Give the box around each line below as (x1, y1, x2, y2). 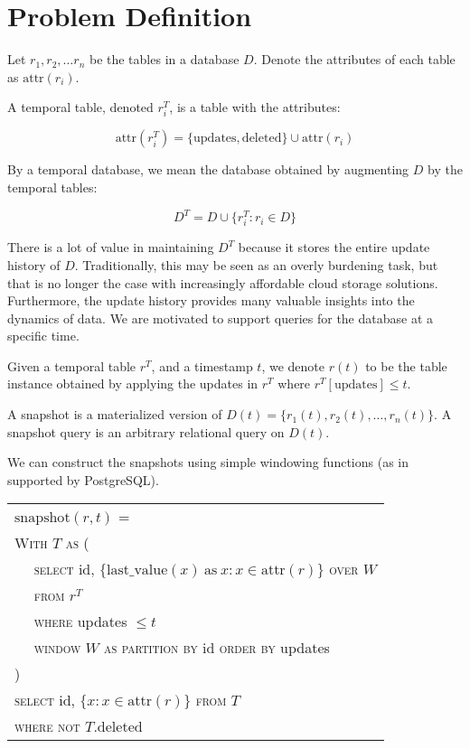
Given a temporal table (7, 356, 136, 375)
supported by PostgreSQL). (7, 470, 159, 489)
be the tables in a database (89, 50, 240, 69)
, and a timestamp (151, 356, 253, 375)
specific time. (7, 326, 80, 345)
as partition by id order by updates (103, 637, 330, 659)
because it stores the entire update (238, 238, 430, 257)
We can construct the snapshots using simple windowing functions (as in (7, 453, 409, 472)
